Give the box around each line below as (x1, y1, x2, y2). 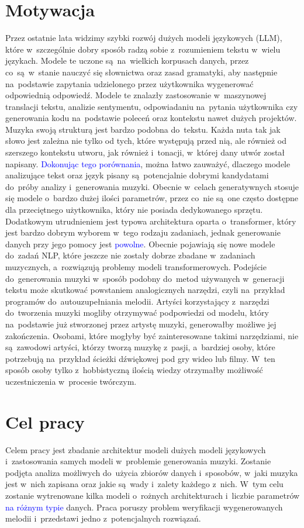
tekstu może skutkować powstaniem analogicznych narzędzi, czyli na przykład (5, 284, 285, 296)
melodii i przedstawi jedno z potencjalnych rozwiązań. (5, 512, 201, 524)
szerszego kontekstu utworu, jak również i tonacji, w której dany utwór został (5, 146, 285, 158)
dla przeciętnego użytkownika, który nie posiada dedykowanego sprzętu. (5, 203, 263, 216)
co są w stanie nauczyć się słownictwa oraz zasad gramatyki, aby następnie (5, 65, 278, 78)
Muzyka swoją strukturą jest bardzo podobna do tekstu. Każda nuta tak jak (5, 123, 281, 135)
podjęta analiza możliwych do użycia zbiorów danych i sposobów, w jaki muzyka (5, 466, 298, 478)
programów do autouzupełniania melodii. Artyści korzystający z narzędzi (5, 295, 270, 307)
